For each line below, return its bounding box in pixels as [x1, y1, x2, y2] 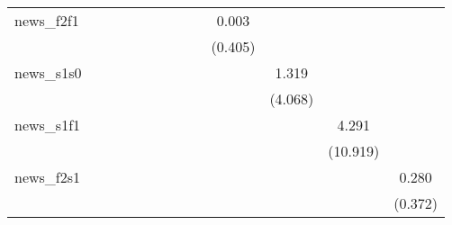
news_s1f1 [14, 114, 81, 135]
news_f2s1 [14, 166, 81, 187]
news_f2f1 [14, 10, 79, 31]
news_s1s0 [14, 62, 82, 83]
